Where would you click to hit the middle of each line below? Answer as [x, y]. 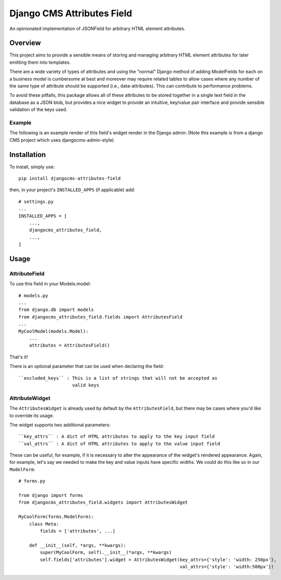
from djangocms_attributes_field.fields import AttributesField [101, 317]
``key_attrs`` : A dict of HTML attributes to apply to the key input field [117, 437]
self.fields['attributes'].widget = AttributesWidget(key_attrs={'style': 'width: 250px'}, [158, 560]
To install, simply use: [32, 167]
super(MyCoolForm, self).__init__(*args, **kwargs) [106, 552]
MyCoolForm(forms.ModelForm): [56, 517]
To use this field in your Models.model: [50, 284]
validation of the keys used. [38, 110]
